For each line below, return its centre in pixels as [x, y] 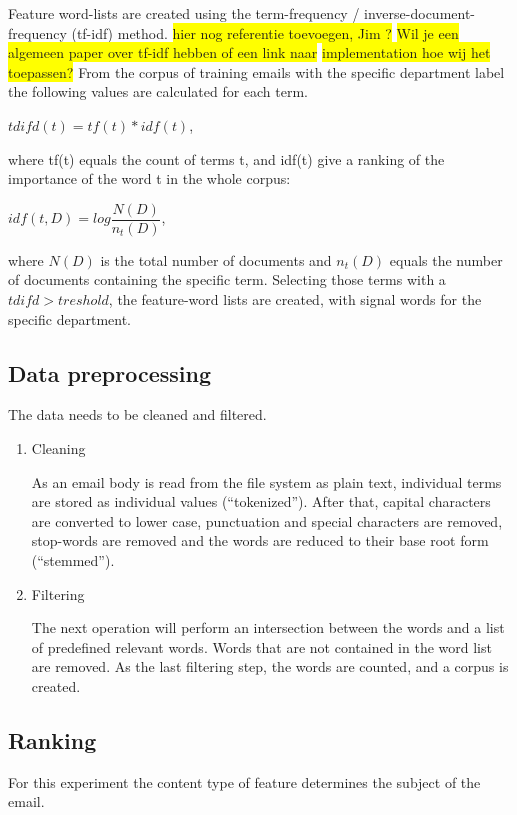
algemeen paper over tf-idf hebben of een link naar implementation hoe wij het [249, 52]
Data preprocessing [110, 372]
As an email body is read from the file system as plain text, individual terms [266, 481]
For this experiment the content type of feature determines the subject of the [244, 781]
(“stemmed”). [73, 559]
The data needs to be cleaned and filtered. [137, 414]
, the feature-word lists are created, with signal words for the [295, 299]
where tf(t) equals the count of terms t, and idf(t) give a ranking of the [226, 158]
